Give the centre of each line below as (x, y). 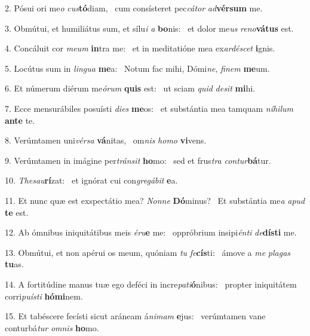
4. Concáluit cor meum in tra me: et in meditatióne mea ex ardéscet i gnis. (140, 48)
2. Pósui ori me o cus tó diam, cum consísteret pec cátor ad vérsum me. (134, 8)
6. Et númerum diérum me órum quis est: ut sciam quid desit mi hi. (130, 88)
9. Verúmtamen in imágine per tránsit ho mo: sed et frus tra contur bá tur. (138, 160)
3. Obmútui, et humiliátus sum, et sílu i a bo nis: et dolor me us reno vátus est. (149, 28)
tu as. (14, 264)
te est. (17, 212)
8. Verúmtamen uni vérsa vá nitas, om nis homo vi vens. (106, 140)
